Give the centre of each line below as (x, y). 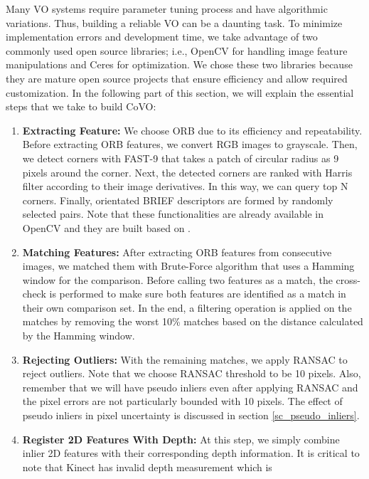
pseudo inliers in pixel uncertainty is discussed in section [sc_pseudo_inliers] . (191, 415)
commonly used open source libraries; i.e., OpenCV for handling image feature (177, 50)
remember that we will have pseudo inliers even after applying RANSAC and (190, 387)
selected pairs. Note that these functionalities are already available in (173, 214)
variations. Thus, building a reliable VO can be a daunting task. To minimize (174, 22)
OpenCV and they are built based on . (107, 227)
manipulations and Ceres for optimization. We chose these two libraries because (179, 64)
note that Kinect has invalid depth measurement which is (147, 467)
